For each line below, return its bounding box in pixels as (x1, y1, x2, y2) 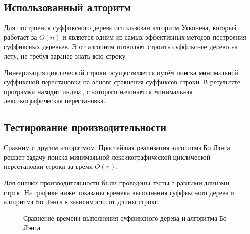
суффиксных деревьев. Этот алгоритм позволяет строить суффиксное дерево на (4, 41, 238, 51)
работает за (4, 32, 37, 42)
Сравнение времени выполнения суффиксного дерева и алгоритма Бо (23, 213, 227, 223)
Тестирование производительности (4, 119, 167, 134)
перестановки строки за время (4, 161, 93, 171)
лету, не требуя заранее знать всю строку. (4, 50, 127, 61)
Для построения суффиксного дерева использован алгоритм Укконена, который (4, 22, 237, 33)
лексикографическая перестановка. (4, 96, 106, 106)
